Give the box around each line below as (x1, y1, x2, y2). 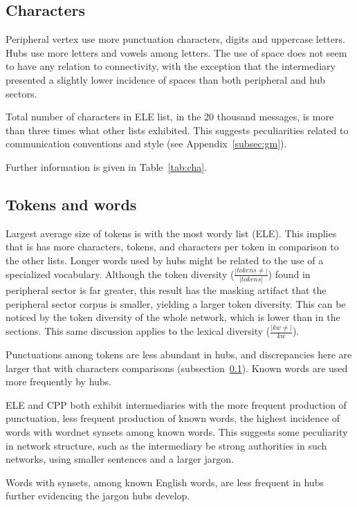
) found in (268, 266, 311, 281)
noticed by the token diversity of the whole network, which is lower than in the (6, 310, 340, 324)
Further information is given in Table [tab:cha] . (6, 159, 207, 174)
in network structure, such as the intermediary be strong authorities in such (6, 438, 327, 452)
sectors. (6, 86, 37, 100)
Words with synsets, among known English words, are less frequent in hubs (6, 474, 324, 489)
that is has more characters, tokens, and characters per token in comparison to (6, 239, 339, 254)
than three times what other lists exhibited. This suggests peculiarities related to (6, 122, 349, 137)
